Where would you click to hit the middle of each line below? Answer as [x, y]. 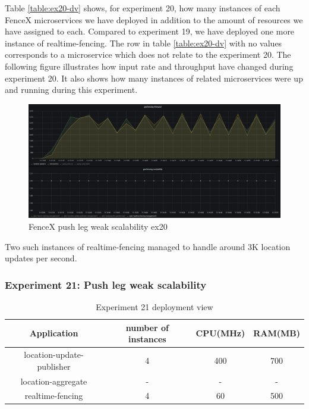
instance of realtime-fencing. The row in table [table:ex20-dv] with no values [144, 43]
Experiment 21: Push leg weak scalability [106, 284]
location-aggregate [54, 381]
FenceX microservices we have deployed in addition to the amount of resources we [154, 19]
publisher [54, 366]
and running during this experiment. [71, 90]
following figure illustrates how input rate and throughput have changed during [149, 66]
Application [54, 333]
